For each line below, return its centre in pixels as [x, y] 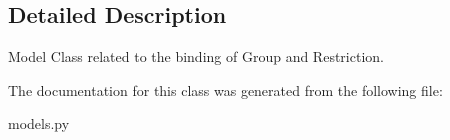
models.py [39, 123]
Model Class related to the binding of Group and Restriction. [196, 56]
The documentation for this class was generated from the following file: [225, 89]
